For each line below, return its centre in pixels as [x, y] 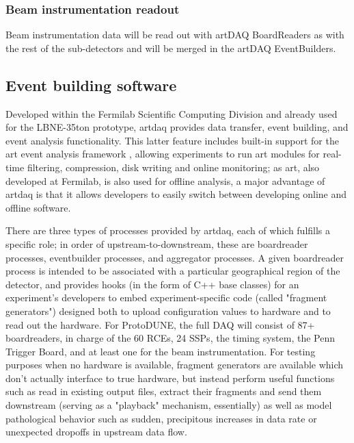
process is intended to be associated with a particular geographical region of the [173, 271]
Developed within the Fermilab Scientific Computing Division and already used [172, 113]
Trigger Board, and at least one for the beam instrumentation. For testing [161, 351]
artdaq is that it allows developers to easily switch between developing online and [176, 194]
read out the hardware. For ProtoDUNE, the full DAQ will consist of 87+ [160, 324]
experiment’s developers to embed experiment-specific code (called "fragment [166, 298]
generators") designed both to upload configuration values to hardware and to [168, 311]
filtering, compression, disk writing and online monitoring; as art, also [173, 167]
